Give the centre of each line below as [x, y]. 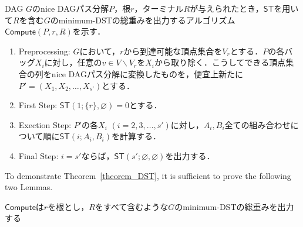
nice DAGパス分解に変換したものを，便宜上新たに [147, 73]
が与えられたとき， [227, 8]
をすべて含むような [132, 206]
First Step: [38, 105]
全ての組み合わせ [257, 124]
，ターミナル [159, 8]
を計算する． [136, 136]
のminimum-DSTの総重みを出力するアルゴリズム [143, 20]
